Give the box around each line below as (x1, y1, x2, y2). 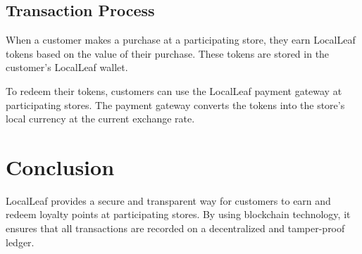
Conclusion (6, 152, 115, 181)
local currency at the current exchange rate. (6, 111, 195, 126)
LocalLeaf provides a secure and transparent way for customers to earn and (6, 193, 331, 208)
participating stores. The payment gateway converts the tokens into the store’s (6, 97, 345, 112)
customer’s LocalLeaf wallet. (6, 60, 128, 75)
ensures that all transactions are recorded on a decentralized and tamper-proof (6, 221, 345, 236)
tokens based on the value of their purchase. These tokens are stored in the (6, 46, 330, 61)
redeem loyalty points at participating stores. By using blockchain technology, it (6, 207, 351, 222)
